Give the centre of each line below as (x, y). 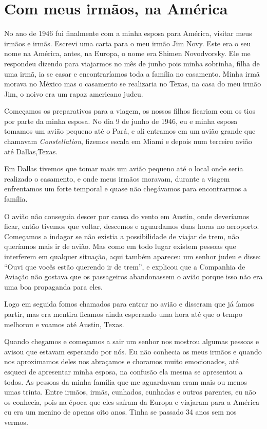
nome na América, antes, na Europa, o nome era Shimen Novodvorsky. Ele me (127, 53)
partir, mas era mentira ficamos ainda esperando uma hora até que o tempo (123, 314)
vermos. (16, 422)
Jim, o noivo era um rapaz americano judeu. (74, 93)
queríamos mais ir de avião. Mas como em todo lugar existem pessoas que (120, 246)
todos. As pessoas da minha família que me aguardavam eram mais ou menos (126, 381)
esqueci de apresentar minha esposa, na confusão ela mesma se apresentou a (123, 371)
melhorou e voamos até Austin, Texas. (64, 324)
